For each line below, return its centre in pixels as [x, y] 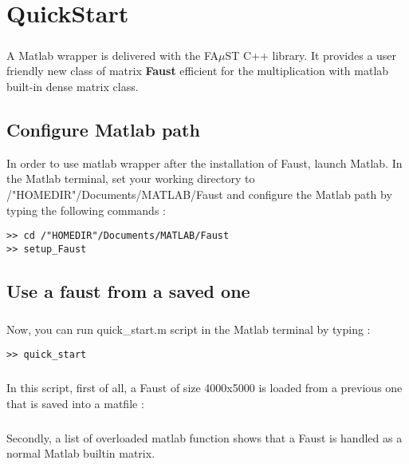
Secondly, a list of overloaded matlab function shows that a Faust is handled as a [204, 437]
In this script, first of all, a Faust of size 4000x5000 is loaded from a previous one [204, 388]
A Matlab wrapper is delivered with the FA [113, 55]
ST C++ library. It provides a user [311, 55]
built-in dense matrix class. [73, 86]
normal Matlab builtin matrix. [81, 453]
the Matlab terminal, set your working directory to [131, 178]
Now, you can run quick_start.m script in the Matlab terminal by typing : [189, 329]
